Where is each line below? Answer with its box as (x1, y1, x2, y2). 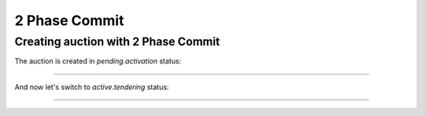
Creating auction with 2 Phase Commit (14, 34, 220, 49)
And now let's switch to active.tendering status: (14, 82, 169, 92)
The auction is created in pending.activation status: (14, 56, 182, 66)
